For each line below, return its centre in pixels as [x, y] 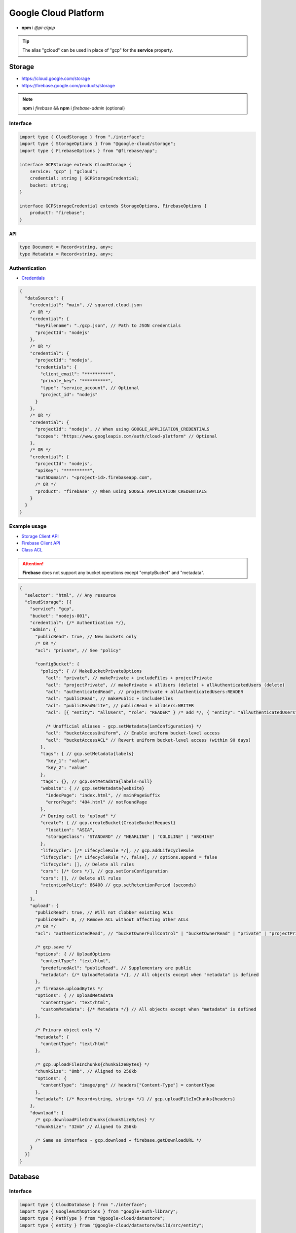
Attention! [33, 563]
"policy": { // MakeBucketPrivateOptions [91, 671]
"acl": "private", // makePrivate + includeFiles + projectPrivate [129, 678]
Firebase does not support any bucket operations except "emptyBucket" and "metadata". [113, 573]
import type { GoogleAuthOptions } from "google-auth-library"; [99, 1212]
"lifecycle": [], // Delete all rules [87, 864]
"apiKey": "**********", [65, 471]
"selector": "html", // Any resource [70, 595]
